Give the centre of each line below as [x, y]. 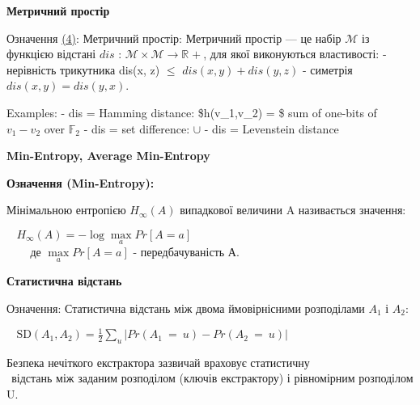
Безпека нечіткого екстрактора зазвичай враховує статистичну [158, 362]
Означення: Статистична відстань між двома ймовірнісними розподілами [186, 308]
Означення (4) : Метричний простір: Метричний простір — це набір [174, 38]
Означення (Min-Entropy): [81, 182]
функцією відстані [51, 54]
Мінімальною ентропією [66, 210]
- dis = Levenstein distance [272, 128]
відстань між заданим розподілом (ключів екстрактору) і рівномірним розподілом [212, 378]
